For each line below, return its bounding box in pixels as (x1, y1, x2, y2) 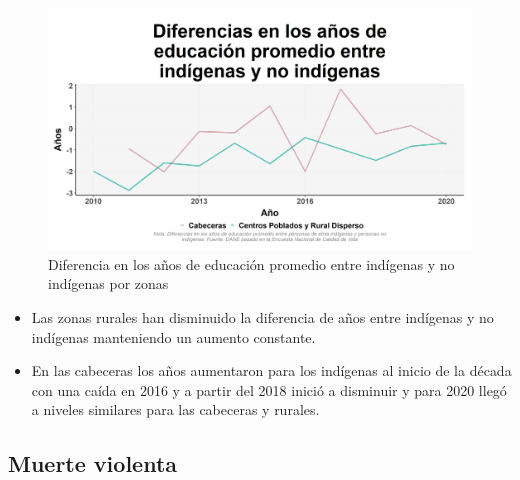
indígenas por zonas (48, 273, 169, 294)
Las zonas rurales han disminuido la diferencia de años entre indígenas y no (31, 307, 494, 327)
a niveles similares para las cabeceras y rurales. (31, 399, 320, 420)
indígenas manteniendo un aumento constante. (31, 326, 316, 347)
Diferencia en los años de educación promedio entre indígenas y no (48, 253, 455, 274)
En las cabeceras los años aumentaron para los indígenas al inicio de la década (31, 360, 512, 381)
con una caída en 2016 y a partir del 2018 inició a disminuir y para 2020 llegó (31, 379, 507, 400)
